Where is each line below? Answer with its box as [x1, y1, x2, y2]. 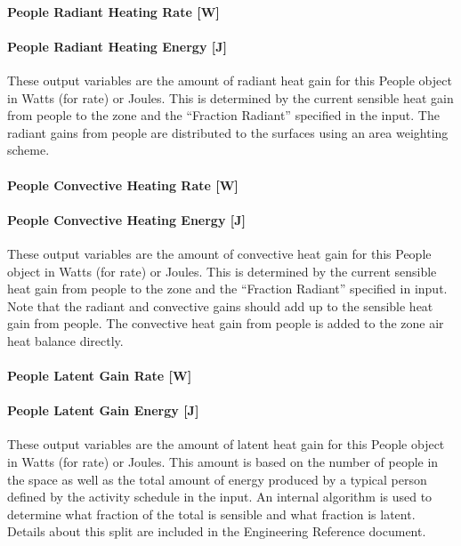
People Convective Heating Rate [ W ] [7, 175, 239, 194]
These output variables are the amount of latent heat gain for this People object [7, 435, 445, 454]
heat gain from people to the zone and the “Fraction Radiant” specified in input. [7, 279, 448, 298]
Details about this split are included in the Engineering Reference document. [7, 522, 426, 541]
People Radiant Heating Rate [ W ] [7, 2, 220, 20]
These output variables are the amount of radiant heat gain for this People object [7, 70, 452, 89]
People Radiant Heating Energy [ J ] [7, 36, 228, 55]
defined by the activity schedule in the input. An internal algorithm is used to [7, 487, 433, 506]
